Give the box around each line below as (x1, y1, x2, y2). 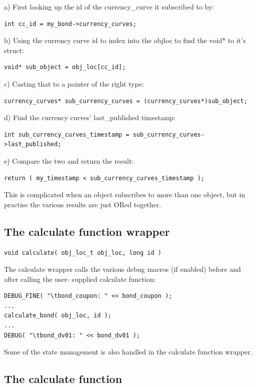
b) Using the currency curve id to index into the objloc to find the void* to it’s (4, 35, 246, 46)
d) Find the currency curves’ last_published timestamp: (4, 112, 176, 123)
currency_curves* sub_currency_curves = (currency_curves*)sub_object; (4, 97, 247, 105)
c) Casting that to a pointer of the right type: (4, 78, 144, 89)
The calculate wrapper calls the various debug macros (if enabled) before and (4, 264, 241, 274)
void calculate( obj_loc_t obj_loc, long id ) (4, 249, 161, 256)
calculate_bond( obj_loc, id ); (4, 312, 111, 319)
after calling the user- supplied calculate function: (4, 273, 156, 284)
